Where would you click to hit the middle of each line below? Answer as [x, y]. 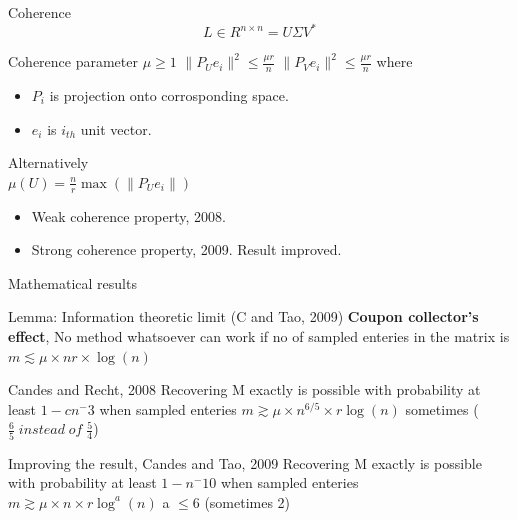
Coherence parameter [73, 61]
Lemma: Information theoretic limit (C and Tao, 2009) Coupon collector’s [243, 316]
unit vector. [116, 128]
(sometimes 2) [247, 501]
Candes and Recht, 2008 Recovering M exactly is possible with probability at [244, 389]
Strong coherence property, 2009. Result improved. [186, 249]
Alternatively [48, 162]
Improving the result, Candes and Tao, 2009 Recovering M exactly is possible [245, 462]
